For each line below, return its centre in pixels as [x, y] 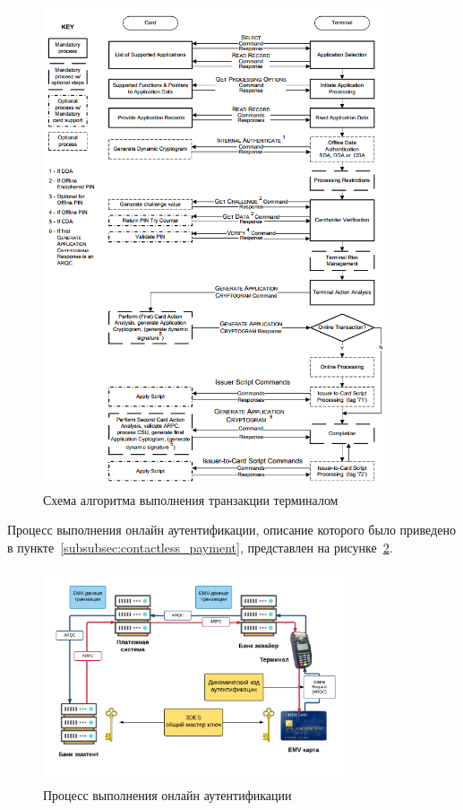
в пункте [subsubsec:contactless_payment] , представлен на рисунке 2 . [200, 548]
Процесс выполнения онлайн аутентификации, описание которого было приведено [231, 530]
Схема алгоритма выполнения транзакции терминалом [191, 499]
